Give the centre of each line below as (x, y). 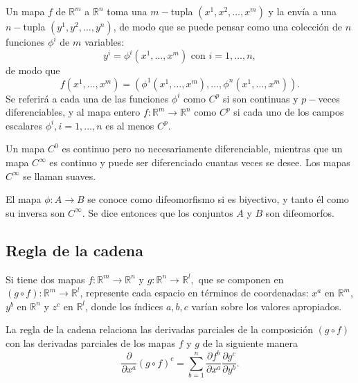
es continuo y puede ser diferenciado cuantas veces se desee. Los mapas (200, 162)
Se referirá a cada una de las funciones (87, 98)
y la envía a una (302, 11)
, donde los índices (124, 306)
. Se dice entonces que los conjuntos (158, 212)
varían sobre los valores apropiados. (267, 306)
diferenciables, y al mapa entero (73, 112)
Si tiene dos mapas (45, 279)
